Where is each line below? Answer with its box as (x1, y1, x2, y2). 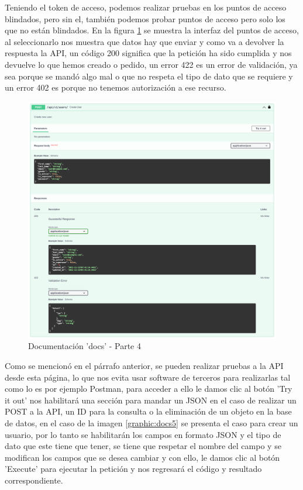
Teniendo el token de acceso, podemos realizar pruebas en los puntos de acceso (5, 1, 287, 13)
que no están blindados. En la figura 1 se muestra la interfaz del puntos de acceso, (5, 24, 299, 36)
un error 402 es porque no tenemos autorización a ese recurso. (5, 81, 226, 94)
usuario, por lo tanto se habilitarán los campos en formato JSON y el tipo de (5, 428, 281, 440)
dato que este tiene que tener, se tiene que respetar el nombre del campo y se (5, 440, 281, 452)
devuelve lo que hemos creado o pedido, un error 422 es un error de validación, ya (5, 58, 298, 70)
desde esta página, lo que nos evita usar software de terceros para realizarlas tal (5, 371, 291, 383)
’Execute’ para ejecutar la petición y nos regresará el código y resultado (5, 463, 262, 475)
